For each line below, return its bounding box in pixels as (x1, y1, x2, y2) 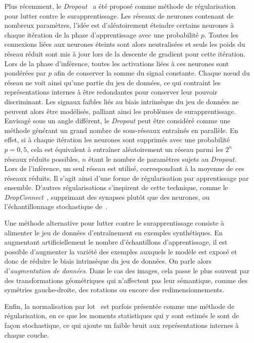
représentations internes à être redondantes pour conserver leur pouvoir (4, 87, 217, 97)
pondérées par (4, 68, 46, 78)
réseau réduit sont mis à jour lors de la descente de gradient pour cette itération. (4, 48, 246, 58)
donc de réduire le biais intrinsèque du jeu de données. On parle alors (4, 256, 212, 266)
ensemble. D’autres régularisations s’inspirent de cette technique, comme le (4, 182, 228, 192)
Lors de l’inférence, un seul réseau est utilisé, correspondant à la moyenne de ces (4, 163, 244, 173)
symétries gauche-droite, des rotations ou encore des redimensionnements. (4, 285, 224, 295)
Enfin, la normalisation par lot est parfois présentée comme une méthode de (4, 301, 234, 311)
